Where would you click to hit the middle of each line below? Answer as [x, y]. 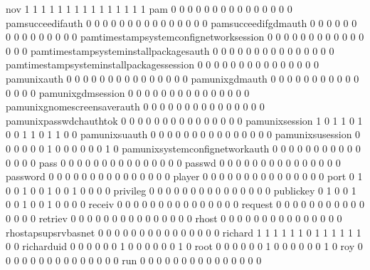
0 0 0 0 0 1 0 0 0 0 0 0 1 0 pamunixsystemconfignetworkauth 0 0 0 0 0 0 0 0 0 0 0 [183, 148]
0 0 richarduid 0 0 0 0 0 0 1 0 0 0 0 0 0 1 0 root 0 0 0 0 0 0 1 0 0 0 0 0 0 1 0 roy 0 [184, 246]
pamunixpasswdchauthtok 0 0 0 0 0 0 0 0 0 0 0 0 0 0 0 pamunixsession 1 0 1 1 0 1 [184, 120]
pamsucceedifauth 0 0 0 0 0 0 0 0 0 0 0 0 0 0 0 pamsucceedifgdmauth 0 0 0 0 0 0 [181, 22]
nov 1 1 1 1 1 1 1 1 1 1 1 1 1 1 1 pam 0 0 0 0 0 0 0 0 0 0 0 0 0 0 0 [149, 9]
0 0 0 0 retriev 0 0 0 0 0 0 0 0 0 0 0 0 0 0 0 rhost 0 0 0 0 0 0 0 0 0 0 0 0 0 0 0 [174, 218]
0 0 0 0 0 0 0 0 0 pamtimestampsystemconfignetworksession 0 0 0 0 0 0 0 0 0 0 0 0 [185, 37]
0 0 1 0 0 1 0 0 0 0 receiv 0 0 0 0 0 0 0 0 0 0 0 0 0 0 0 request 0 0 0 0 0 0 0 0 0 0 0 [185, 204]
